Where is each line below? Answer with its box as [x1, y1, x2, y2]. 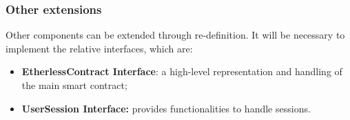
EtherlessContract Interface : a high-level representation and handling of [21, 64, 342, 79]
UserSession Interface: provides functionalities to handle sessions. [21, 101, 311, 115]
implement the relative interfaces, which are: [6, 41, 193, 55]
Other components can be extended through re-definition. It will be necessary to [6, 28, 345, 42]
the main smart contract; [21, 78, 127, 92]
